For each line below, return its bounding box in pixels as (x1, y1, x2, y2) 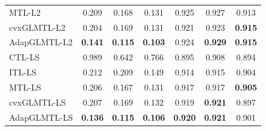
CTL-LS (9, 51, 40, 63)
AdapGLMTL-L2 (9, 36, 73, 48)
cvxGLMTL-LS (9, 95, 66, 108)
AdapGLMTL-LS (9, 110, 73, 123)
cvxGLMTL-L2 (9, 21, 65, 33)
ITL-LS (9, 66, 37, 78)
